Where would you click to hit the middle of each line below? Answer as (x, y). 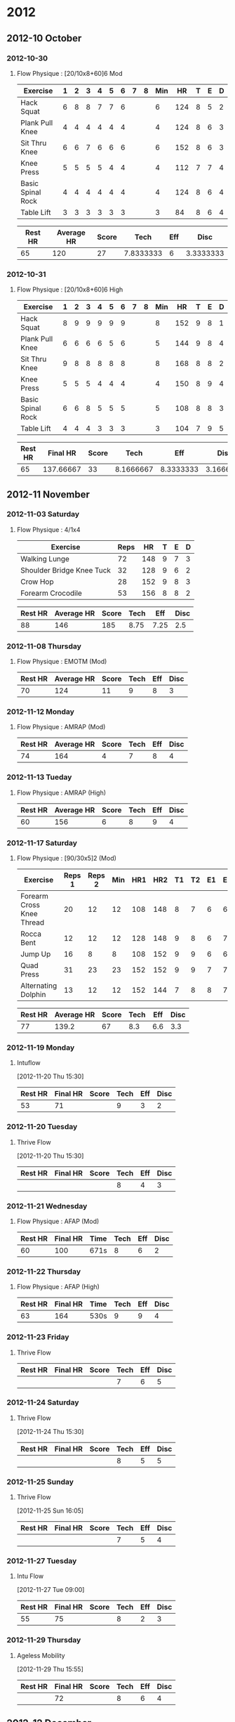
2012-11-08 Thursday (44, 646)
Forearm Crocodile (51, 593)
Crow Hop (37, 582)
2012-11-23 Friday (38, 1337)
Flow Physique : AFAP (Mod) (58, 1221)
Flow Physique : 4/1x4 (49, 529)
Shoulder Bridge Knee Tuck (66, 570)
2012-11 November (48, 494)
